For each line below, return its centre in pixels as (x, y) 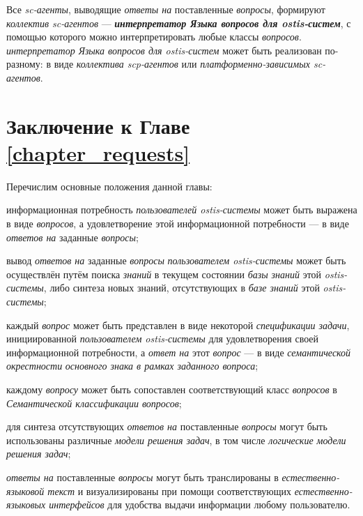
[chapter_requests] (98, 152)
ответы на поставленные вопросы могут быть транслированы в (142, 477)
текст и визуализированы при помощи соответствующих (170, 491)
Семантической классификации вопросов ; (94, 403)
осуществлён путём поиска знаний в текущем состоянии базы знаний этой (164, 274)
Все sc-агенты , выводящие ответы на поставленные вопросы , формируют (166, 9)
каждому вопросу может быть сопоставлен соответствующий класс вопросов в (172, 389)
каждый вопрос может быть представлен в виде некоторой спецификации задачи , (178, 325)
